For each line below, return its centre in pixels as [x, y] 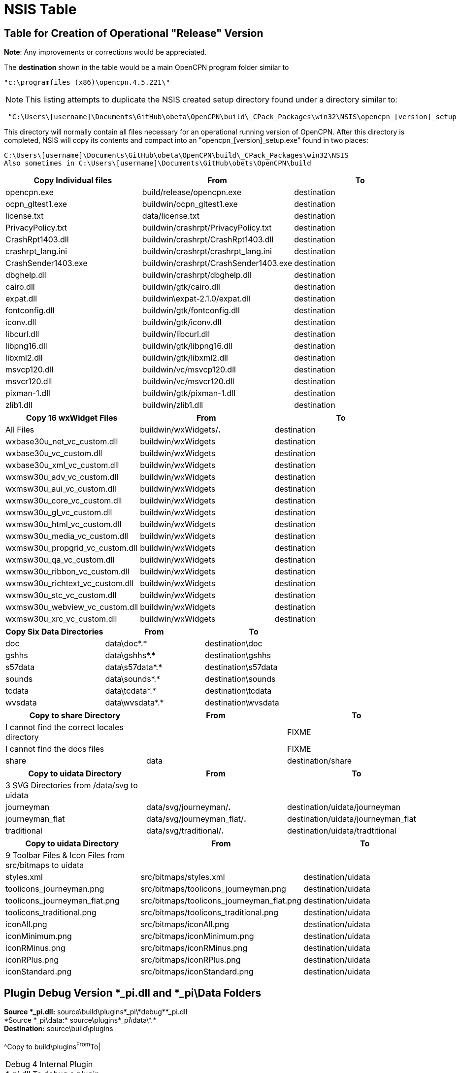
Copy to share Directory [75, 716]
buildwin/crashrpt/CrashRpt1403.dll [208, 240]
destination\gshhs [238, 655]
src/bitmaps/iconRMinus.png [194, 948]
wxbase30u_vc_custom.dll [54, 453]
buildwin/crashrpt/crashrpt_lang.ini [207, 251]
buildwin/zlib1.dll [173, 405]
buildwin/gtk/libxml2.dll [185, 358]
